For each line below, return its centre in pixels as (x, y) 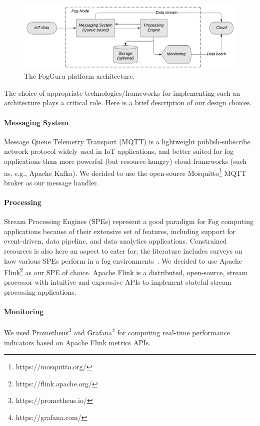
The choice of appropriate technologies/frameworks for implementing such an (122, 92)
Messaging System (36, 122)
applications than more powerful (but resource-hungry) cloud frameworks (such (125, 161)
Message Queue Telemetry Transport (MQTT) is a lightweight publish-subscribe (127, 141)
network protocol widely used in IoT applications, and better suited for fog (119, 151)
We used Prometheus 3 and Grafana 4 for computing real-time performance (117, 332)
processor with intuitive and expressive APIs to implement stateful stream (118, 282)
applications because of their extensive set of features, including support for (120, 231)
